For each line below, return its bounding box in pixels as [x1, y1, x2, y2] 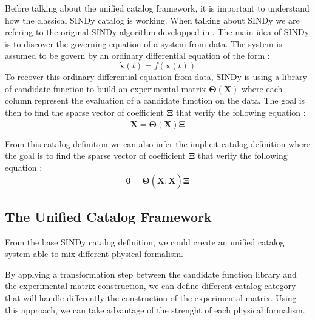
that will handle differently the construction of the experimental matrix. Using [5, 291, 297, 304]
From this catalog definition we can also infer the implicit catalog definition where [5, 137, 310, 150]
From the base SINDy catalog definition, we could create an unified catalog [5, 235, 285, 248]
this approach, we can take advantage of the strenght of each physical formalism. [5, 303, 305, 316]
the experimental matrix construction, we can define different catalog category [5, 279, 296, 292]
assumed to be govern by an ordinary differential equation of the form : [5, 49, 270, 62]
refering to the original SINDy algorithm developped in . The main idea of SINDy [5, 25, 310, 38]
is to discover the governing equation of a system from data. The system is [5, 37, 282, 50]
